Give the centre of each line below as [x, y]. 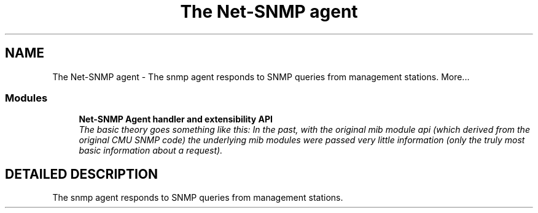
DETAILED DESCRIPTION [82, 174]
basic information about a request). [151, 151]
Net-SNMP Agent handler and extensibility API [176, 119]
